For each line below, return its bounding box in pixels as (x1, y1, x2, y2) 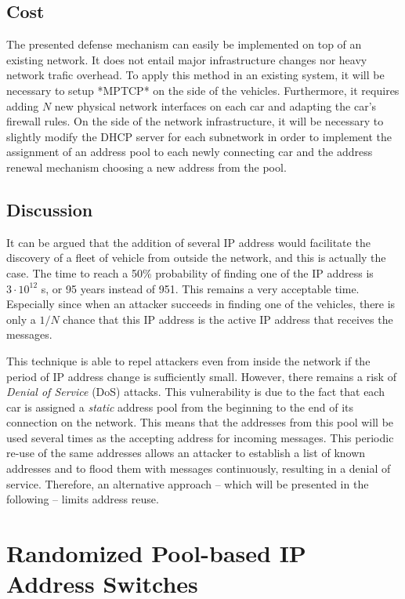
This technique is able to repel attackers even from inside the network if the (6, 352, 371, 368)
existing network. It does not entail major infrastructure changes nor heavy (6, 51, 367, 67)
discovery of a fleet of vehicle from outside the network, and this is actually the (6, 249, 386, 266)
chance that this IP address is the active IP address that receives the (63, 310, 393, 327)
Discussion (6, 197, 93, 221)
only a (6, 310, 36, 327)
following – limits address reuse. (6, 491, 159, 507)
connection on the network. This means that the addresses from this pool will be (6, 414, 394, 430)
